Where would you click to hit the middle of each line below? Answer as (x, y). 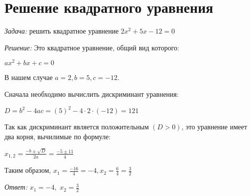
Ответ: (16, 187)
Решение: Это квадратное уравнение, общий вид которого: (92, 47)
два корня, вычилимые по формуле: (58, 136)
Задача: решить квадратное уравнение (62, 31)
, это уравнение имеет (214, 127)
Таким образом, (28, 170)
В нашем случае (29, 77)
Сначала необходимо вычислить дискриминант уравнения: (92, 94)
